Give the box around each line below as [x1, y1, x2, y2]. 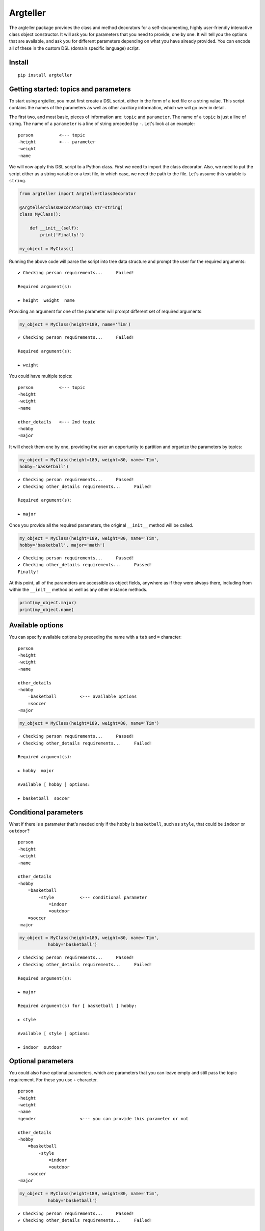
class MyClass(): [19, 212, 61, 217]
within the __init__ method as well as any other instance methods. [9, 586, 148, 593]
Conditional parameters [9, 808, 83, 816]
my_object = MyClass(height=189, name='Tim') [19, 322, 131, 327]
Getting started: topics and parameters [9, 85, 131, 93]
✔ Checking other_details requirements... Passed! [18, 562, 153, 568]
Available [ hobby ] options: [18, 781, 91, 787]
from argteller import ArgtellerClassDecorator [19, 191, 136, 196]
